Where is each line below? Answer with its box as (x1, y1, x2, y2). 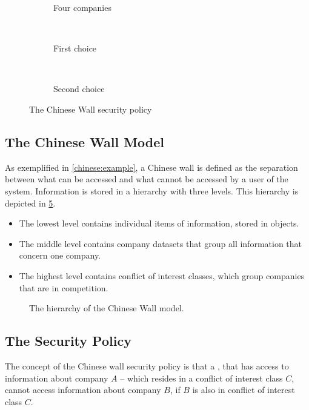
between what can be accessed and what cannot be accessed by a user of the (5, 173, 288, 185)
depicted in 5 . (5, 196, 56, 209)
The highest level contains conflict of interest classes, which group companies (19, 269, 305, 282)
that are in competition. (19, 281, 108, 294)
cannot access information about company (5, 383, 161, 396)
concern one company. (19, 249, 101, 262)
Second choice (53, 82, 105, 95)
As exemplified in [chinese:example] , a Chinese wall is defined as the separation (5, 160, 298, 173)
